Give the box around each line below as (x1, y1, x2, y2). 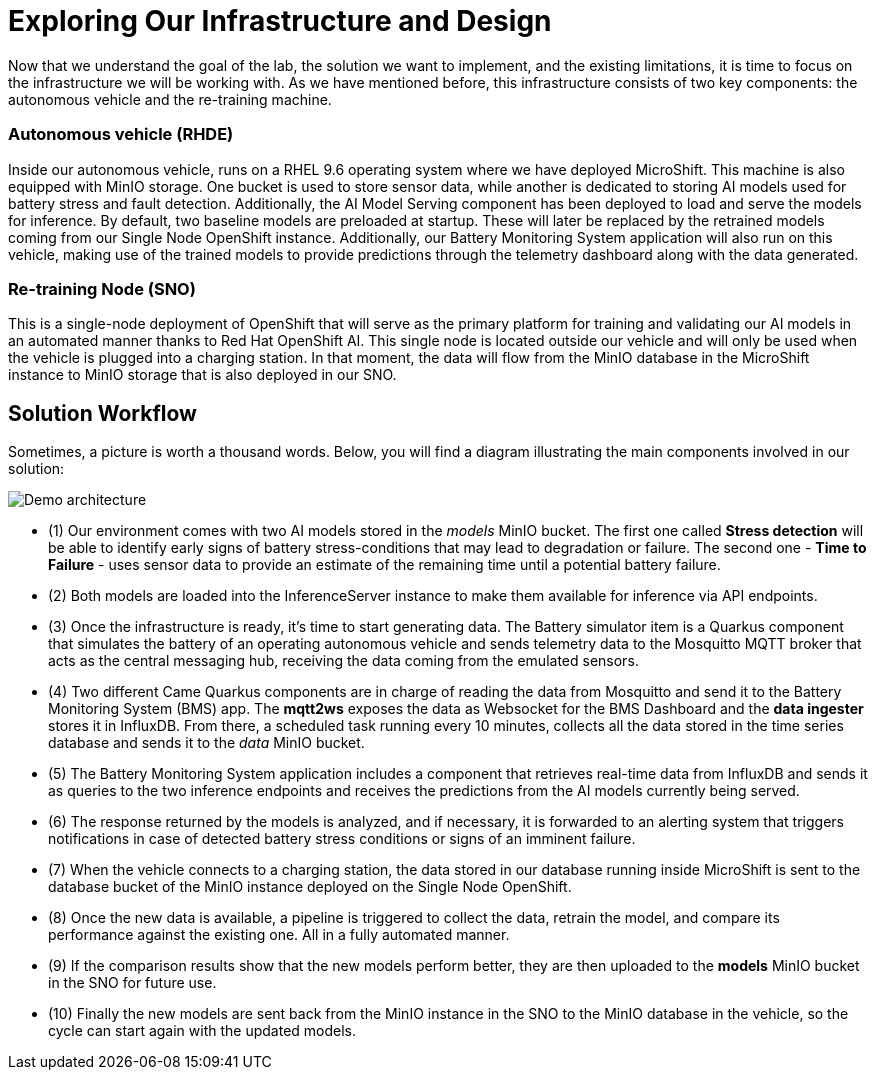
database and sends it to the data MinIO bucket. (48, 734, 365, 752)
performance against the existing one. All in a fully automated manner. (48, 926, 510, 944)
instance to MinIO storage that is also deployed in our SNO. (8, 366, 397, 384)
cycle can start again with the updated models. (48, 1022, 357, 1040)
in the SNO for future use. (48, 974, 217, 992)
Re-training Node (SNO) (8, 278, 196, 299)
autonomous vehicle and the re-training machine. (8, 90, 332, 108)
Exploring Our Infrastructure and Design (8, 4, 552, 38)
